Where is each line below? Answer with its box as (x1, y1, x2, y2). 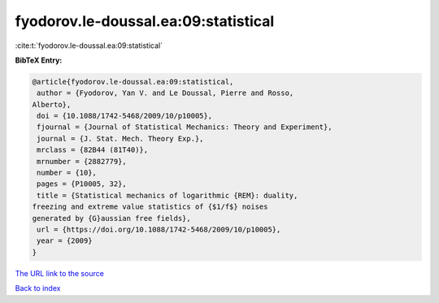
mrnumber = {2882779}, (37, 157, 128, 166)
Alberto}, (32, 100, 72, 109)
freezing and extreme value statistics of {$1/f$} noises (32, 202, 268, 211)
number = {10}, (37, 168, 98, 178)
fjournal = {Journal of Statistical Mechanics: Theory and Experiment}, (37, 123, 333, 132)
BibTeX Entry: (15, 55, 63, 65)
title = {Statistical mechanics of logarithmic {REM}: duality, (37, 191, 298, 200)
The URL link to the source (15, 268, 105, 278)
